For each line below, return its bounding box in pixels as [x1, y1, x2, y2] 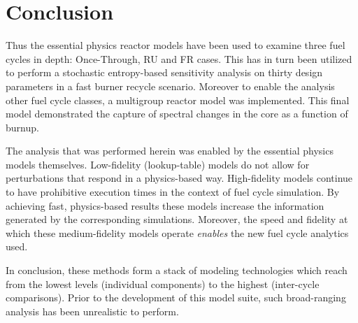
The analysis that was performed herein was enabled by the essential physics [6, 143, 334, 158]
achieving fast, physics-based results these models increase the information [6, 198, 324, 213]
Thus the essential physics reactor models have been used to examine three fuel [6, 38, 345, 52]
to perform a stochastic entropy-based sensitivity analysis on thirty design [6, 65, 323, 80]
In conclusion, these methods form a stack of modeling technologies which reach [6, 263, 348, 278]
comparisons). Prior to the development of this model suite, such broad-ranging [6, 290, 346, 305]
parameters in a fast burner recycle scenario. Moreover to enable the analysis [6, 78, 335, 93]
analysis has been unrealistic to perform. [6, 303, 179, 318]
